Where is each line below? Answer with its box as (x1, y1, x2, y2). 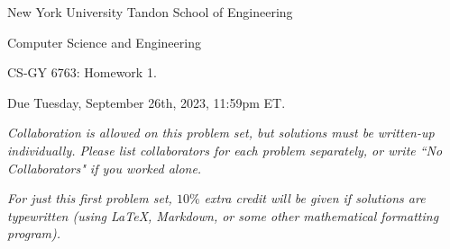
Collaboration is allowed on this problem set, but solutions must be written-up (7, 123, 435, 142)
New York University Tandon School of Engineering (7, 3, 293, 21)
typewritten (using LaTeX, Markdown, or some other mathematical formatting (7, 206, 439, 225)
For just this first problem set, (7, 189, 172, 208)
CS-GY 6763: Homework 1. (7, 63, 157, 82)
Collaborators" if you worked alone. (7, 158, 202, 177)
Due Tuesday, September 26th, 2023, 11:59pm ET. (7, 93, 286, 111)
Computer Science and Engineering (7, 32, 201, 51)
